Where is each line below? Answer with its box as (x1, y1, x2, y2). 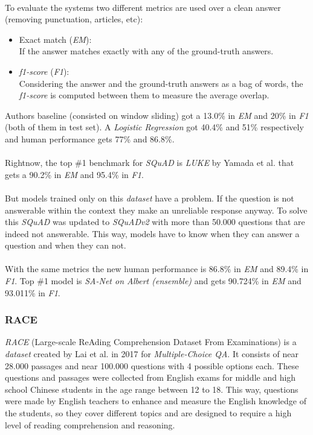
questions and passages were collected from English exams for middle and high (5, 371, 296, 384)
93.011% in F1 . (5, 286, 60, 299)
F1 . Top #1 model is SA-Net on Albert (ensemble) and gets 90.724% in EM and (5, 275, 302, 287)
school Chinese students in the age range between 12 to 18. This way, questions (5, 383, 298, 395)
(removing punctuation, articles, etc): (5, 13, 143, 25)
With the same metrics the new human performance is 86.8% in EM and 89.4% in (5, 262, 309, 275)
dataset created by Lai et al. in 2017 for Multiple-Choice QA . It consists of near (5, 348, 299, 360)
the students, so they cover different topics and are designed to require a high (5, 407, 292, 419)
